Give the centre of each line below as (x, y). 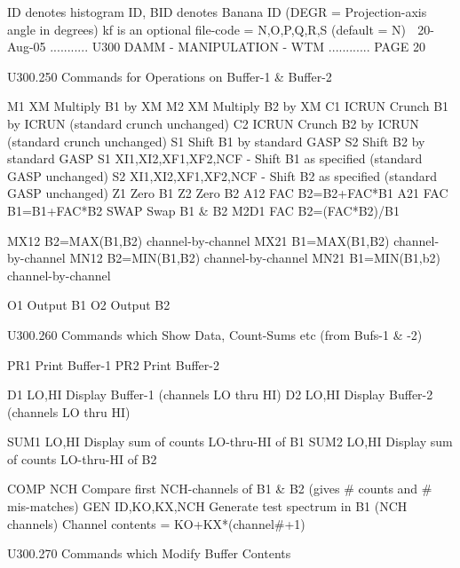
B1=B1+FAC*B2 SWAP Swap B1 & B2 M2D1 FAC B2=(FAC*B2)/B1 (203, 210)
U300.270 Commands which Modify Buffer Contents (149, 553)
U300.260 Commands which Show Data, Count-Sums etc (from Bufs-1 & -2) (215, 334)
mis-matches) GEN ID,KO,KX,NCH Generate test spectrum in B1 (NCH (207, 506)
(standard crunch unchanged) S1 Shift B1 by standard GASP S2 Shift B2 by (216, 141)
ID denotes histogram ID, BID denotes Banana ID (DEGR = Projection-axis (217, 12)
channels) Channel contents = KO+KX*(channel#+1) (156, 523)
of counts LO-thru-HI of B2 (82, 458)
